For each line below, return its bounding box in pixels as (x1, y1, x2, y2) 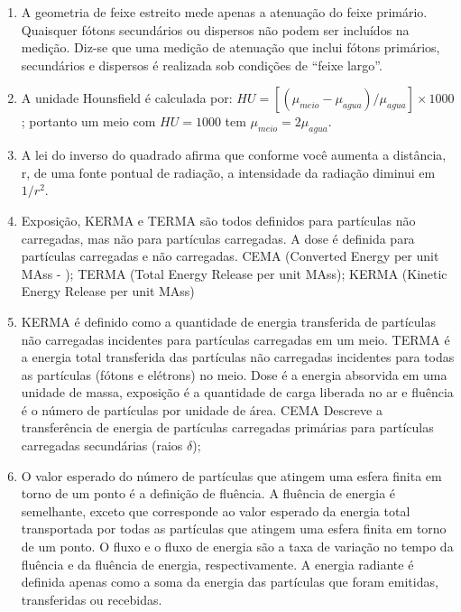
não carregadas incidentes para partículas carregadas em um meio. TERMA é (21, 329, 450, 348)
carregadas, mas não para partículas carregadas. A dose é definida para (21, 228, 415, 247)
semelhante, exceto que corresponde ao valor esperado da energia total (21, 501, 410, 520)
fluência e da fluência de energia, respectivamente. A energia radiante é (21, 554, 414, 573)
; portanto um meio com (21, 112, 156, 131)
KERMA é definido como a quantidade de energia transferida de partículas (21, 311, 437, 330)
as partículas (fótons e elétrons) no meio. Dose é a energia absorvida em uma (21, 365, 447, 384)
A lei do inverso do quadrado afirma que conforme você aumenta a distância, (21, 145, 447, 164)
